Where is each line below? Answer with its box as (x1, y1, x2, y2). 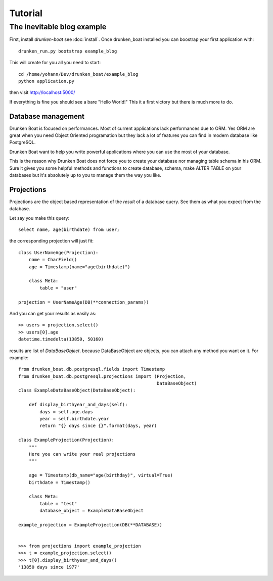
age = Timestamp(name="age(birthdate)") (28, 264, 131, 270)
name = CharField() (28, 257, 77, 263)
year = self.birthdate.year (39, 416, 109, 422)
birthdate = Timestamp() (28, 479, 90, 485)
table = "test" (39, 501, 77, 506)
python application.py (18, 78, 75, 84)
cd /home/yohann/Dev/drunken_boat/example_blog (18, 71, 139, 77)
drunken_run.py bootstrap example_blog (18, 48, 117, 54)
